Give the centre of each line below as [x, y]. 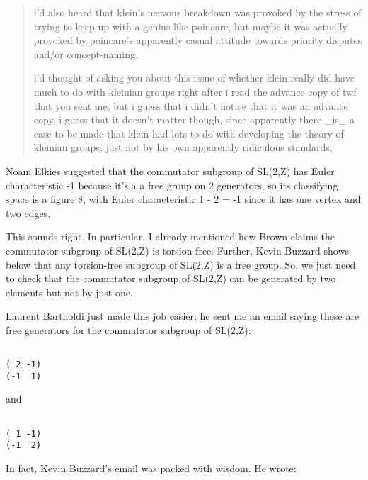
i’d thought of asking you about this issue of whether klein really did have [194, 78]
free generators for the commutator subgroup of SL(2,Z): [128, 329]
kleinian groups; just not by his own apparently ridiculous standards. [183, 147]
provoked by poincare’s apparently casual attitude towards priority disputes [198, 40]
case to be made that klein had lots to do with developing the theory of [189, 133]
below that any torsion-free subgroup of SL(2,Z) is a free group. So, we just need [181, 264]
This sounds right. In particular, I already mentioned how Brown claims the [171, 236]
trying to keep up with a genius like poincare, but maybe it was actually [190, 26]
